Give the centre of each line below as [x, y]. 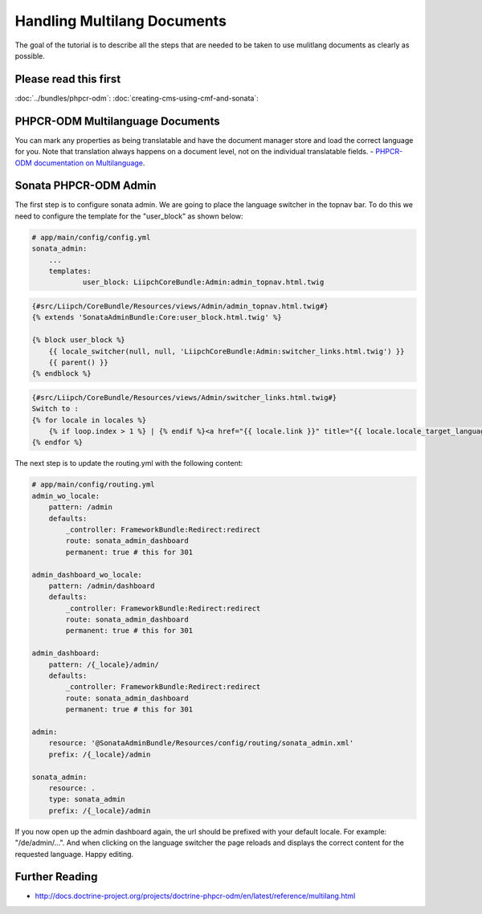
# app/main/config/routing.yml [94, 485]
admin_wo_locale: [66, 496]
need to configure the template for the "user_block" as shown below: [129, 216]
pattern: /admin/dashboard [102, 586]
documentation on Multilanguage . [89, 163]
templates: [70, 271]
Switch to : [55, 409]
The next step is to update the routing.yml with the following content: [129, 463]
